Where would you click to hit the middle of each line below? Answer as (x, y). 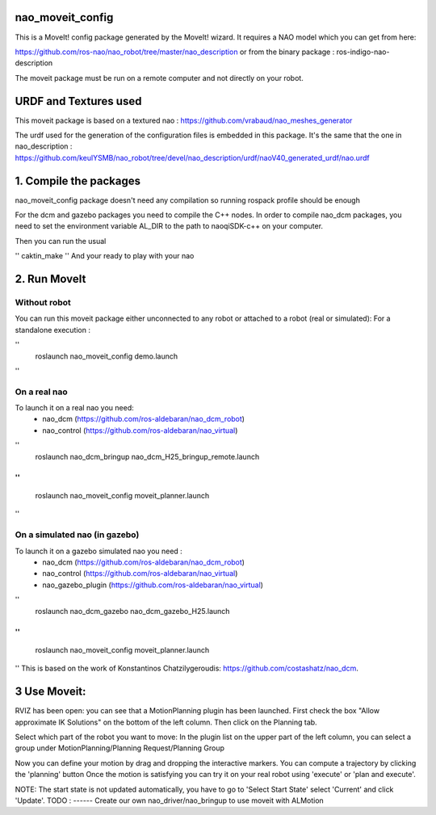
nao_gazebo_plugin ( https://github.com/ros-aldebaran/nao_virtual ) (153, 585)
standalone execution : (52, 330)
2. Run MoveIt (50, 279)
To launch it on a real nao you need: (74, 408)
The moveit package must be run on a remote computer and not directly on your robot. (159, 78)
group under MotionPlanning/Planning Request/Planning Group (120, 748)
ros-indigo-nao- (363, 52)
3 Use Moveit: (50, 692)
